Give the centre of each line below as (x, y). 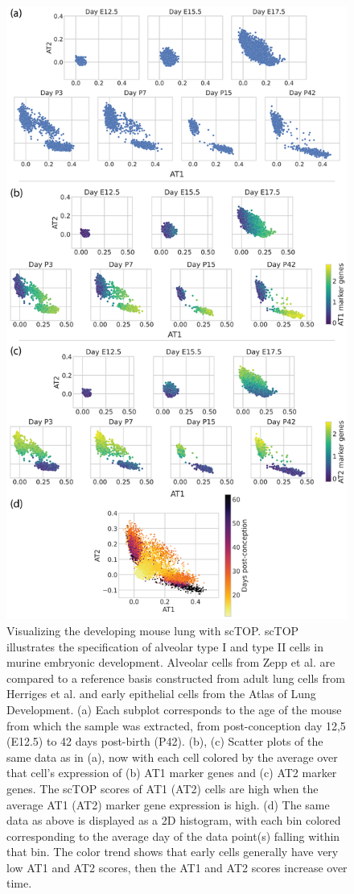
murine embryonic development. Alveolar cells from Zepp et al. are (171, 662)
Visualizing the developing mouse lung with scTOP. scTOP (153, 630)
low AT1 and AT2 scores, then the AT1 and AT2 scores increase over (177, 867)
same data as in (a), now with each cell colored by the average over (172, 757)
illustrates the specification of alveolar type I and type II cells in (165, 646)
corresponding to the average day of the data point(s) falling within (173, 836)
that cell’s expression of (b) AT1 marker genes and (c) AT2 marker (172, 773)
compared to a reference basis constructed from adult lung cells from (176, 678)
